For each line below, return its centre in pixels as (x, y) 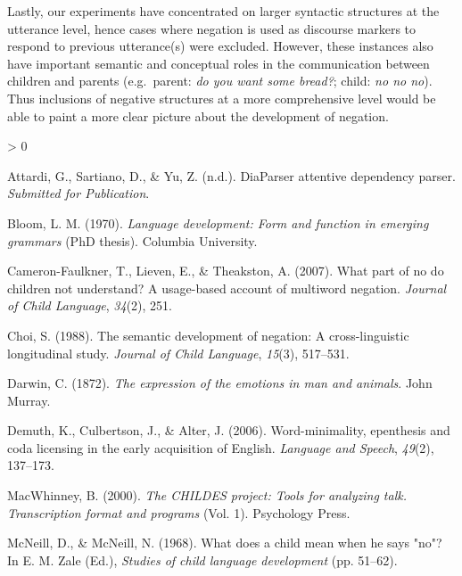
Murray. (29, 400)
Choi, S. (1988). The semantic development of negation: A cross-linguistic (208, 335)
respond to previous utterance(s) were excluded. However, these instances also (220, 46)
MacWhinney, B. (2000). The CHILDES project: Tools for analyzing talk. (207, 495)
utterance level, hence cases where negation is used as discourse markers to (212, 28)
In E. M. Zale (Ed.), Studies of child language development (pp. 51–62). (202, 560)
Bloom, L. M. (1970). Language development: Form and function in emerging (218, 222)
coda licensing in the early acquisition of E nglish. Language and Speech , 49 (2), (221, 447)
